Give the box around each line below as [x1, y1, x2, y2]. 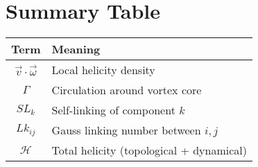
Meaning [51, 41, 101, 58]
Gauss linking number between [51, 122, 201, 139]
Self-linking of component [51, 102, 175, 118]
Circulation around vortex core [51, 82, 202, 98]
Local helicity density [51, 62, 155, 78]
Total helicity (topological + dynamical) [51, 142, 247, 159]
